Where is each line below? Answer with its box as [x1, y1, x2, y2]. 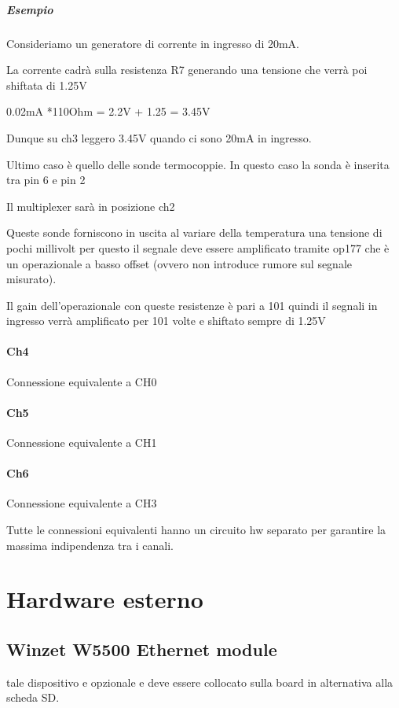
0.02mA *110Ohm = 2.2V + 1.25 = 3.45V [6, 103, 210, 120]
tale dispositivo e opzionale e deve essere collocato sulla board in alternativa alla [6, 673, 394, 690]
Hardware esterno [6, 583, 203, 615]
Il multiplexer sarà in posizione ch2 [6, 197, 175, 214]
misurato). [6, 271, 57, 287]
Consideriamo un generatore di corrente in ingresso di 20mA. [6, 35, 300, 51]
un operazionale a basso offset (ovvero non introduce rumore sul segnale [6, 255, 353, 271]
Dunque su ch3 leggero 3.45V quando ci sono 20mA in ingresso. [6, 129, 312, 146]
